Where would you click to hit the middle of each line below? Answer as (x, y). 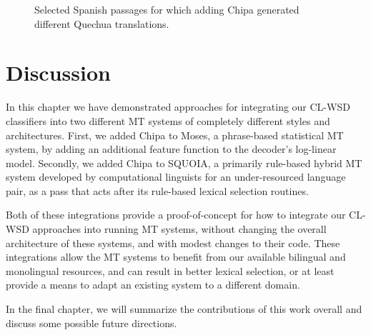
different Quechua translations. (102, 23)
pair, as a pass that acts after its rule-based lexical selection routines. (157, 190)
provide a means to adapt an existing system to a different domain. (153, 285)
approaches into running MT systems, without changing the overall (179, 229)
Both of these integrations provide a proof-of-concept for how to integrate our (176, 215)
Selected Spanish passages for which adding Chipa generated (167, 9)
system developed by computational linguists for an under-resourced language (176, 177)
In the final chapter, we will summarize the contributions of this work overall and (184, 309)
